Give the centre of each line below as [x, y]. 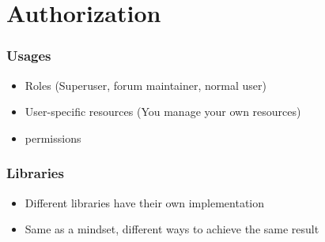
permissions [53, 138]
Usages [29, 56]
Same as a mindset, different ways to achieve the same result [172, 229]
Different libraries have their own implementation [144, 202]
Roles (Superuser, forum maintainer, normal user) [145, 85]
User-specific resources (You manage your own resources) [163, 112]
